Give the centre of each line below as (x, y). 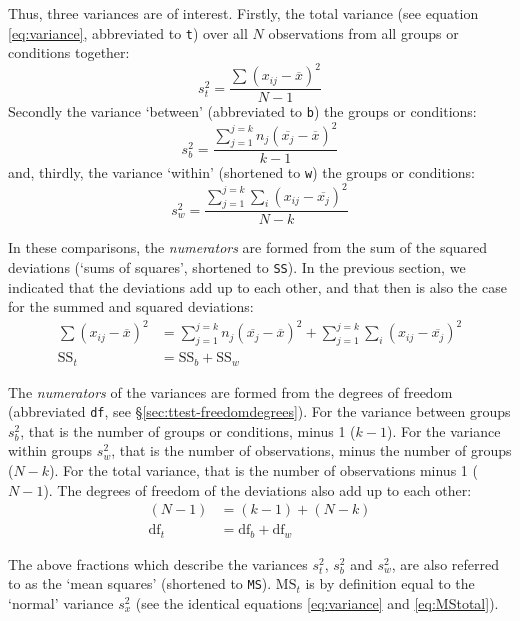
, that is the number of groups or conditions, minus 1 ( (188, 430)
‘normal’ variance (61, 602)
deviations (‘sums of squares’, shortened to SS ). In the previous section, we (237, 266)
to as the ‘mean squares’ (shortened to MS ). (140, 583)
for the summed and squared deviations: (131, 306)
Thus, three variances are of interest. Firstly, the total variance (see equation (243, 13)
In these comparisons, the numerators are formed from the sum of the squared (248, 247)
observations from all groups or (363, 32)
